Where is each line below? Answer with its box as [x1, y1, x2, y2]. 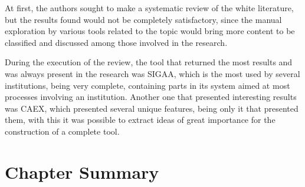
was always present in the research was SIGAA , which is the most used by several [5, 67, 300, 79]
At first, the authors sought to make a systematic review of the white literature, [5, 2, 294, 14]
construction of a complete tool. [5, 125, 120, 137]
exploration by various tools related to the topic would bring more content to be [5, 25, 295, 37]
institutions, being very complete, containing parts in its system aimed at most [5, 79, 290, 91]
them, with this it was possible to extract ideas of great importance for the [5, 113, 276, 126]
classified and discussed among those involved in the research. [5, 36, 228, 48]
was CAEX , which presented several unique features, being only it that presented [5, 102, 299, 114]
